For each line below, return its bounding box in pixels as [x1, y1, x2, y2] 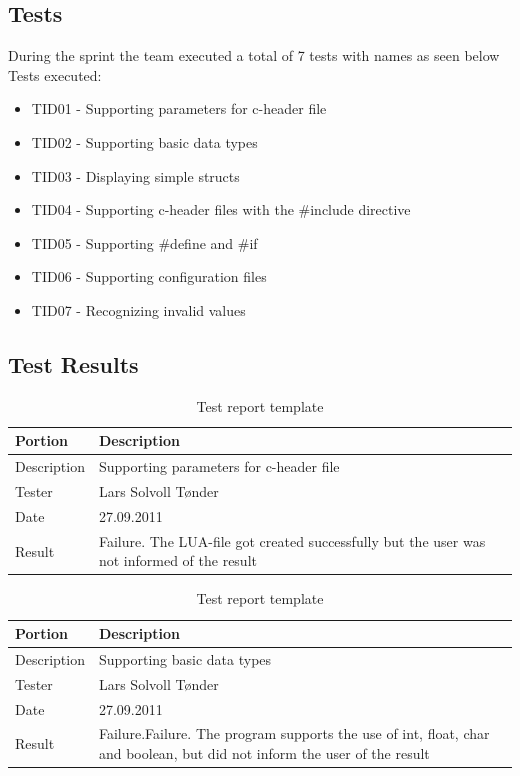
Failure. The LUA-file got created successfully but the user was [98, 530, 486, 551]
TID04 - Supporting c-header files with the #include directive [31, 199, 411, 220]
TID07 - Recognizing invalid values [31, 299, 246, 320]
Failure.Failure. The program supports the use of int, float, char [98, 723, 490, 744]
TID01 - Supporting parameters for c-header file [31, 98, 327, 119]
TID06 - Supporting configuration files [31, 266, 267, 287]
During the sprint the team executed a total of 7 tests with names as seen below [8, 45, 500, 66]
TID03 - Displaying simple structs [31, 165, 240, 186]
